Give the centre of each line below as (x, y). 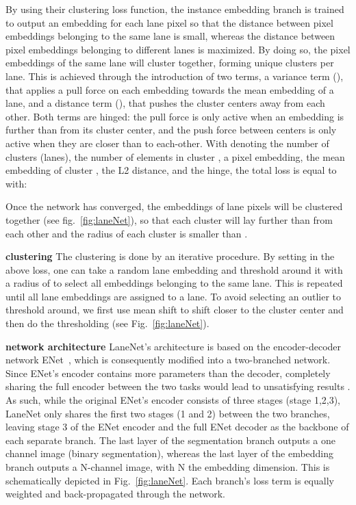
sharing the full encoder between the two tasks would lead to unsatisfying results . (178, 386)
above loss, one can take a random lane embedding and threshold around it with (174, 269)
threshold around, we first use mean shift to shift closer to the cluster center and (175, 310)
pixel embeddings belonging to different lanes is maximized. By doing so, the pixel (178, 49)
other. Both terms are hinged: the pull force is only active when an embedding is (175, 116)
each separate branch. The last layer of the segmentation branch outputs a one (170, 440)
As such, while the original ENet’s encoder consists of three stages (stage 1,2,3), (173, 400)
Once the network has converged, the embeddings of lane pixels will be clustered (174, 206)
